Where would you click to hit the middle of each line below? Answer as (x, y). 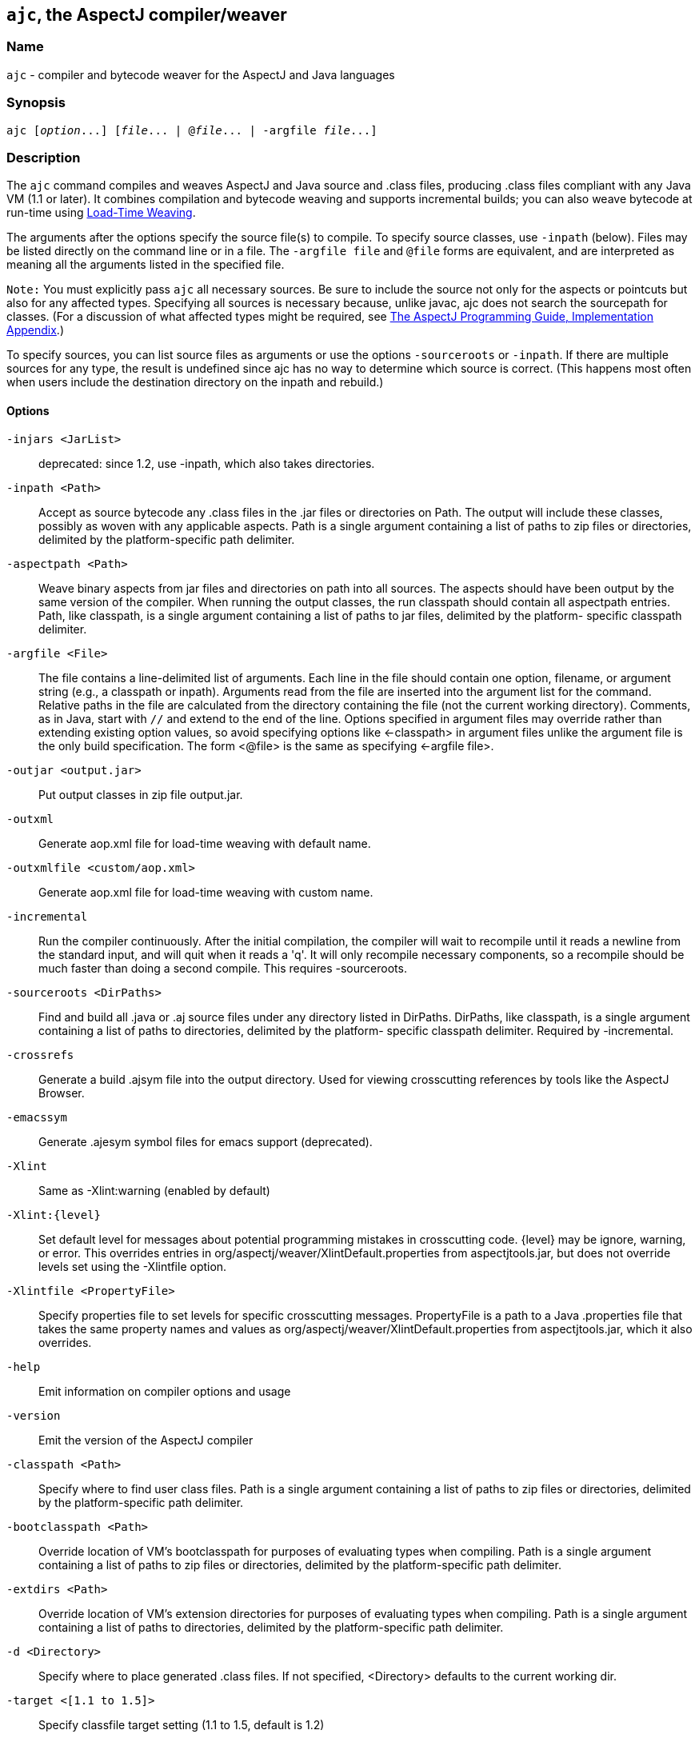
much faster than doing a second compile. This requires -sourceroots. (223, 968)
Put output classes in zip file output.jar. (141, 794)
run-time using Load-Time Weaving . (101, 213)
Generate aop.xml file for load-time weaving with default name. (205, 843)
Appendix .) (35, 330)
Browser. (62, 1093)
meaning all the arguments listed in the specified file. (146, 265)
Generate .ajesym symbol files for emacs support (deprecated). (206, 1141)
